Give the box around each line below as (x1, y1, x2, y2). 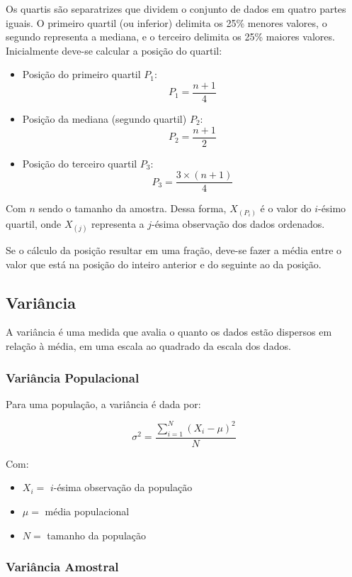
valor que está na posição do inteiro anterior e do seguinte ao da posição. (6, 256, 322, 271)
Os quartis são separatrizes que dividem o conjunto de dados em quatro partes (6, 1, 346, 16)
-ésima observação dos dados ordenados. (151, 216, 325, 231)
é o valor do (260, 201, 312, 216)
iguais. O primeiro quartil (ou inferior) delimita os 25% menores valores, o (6, 15, 327, 30)
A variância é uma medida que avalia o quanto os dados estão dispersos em (6, 324, 332, 339)
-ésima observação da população (53, 480, 193, 495)
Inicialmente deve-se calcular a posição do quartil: (6, 43, 222, 57)
